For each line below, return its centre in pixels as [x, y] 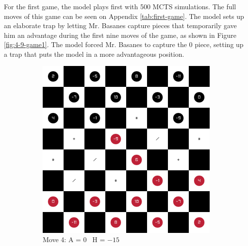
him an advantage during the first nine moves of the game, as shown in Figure [120, 35]
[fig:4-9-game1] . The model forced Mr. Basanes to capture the [95, 44]
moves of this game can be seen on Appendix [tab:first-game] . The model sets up [124, 16]
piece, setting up [219, 44]
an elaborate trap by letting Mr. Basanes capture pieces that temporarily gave [120, 25]
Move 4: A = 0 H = [74, 239]
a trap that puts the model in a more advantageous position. [94, 54]
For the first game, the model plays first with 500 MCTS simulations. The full [120, 6]
